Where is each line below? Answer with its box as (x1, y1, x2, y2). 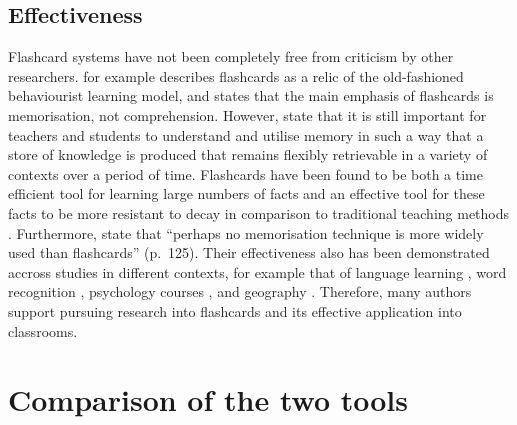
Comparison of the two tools (8, 379, 408, 420)
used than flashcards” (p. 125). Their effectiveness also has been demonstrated (8, 242, 490, 263)
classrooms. (8, 320, 78, 341)
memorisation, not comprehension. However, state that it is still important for (8, 104, 487, 125)
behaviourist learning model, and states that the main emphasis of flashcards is (8, 85, 494, 106)
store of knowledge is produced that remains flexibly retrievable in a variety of (8, 144, 488, 165)
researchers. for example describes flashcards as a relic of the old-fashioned (8, 65, 464, 86)
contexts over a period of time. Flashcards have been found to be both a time (8, 163, 483, 184)
